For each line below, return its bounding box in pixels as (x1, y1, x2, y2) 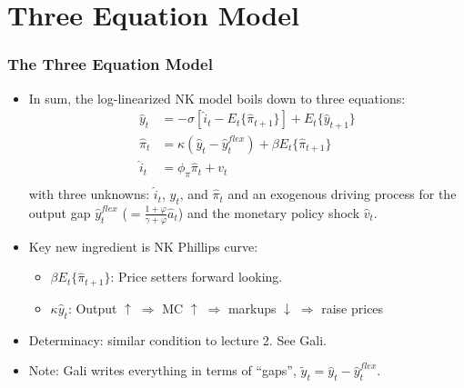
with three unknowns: (28, 184, 150, 204)
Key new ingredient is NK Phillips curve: (28, 236, 258, 255)
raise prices (321, 298, 384, 317)
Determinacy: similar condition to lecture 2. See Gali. (28, 330, 327, 349)
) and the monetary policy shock (177, 203, 360, 222)
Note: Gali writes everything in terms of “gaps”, (28, 361, 297, 380)
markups (227, 298, 277, 317)
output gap (28, 203, 91, 222)
